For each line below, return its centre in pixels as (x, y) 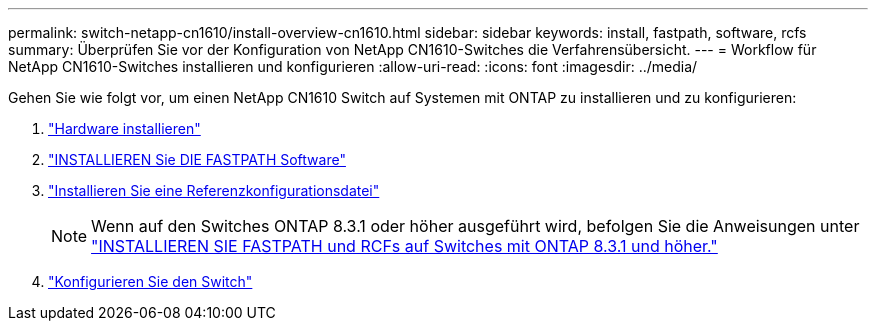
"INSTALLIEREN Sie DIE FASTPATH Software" (197, 159)
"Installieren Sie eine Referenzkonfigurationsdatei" (214, 190)
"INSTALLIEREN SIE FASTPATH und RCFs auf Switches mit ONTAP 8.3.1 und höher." (404, 246)
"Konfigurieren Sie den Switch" (150, 281)
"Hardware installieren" (124, 128)
